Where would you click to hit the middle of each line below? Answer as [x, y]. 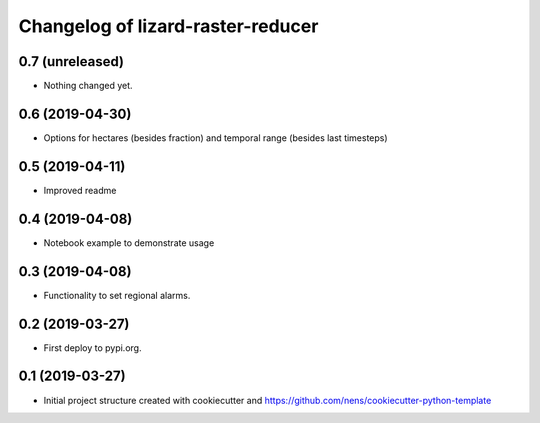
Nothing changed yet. [88, 86]
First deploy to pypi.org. [92, 347]
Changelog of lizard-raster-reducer [168, 26]
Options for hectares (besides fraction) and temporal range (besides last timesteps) [216, 137]
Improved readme [80, 190]
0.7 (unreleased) [71, 61]
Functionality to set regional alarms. [117, 295]
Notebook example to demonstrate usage [129, 242]
